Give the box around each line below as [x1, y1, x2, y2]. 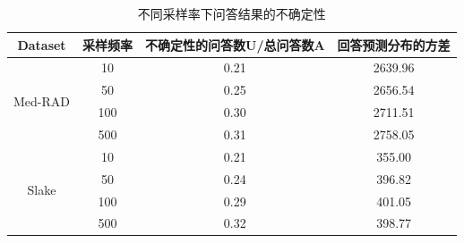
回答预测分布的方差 [337, 35, 451, 54]
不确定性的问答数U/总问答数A [145, 35, 325, 54]
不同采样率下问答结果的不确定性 [137, 4, 326, 22]
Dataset [17, 35, 66, 54]
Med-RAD [13, 91, 70, 110]
